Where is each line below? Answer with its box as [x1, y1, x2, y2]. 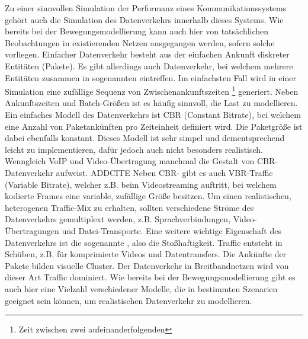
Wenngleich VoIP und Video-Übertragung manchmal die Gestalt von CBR [5, 155, 275, 167]
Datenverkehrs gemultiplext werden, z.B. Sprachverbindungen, [5, 213, 231, 225]
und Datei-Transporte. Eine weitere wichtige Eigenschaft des [62, 224, 281, 236]
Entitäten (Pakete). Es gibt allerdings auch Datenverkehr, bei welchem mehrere [5, 59, 293, 72]
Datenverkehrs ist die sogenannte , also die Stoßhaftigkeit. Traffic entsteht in [5, 236, 283, 248]
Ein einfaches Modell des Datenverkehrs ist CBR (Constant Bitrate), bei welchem [5, 108, 301, 120]
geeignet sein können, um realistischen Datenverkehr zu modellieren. [5, 294, 252, 306]
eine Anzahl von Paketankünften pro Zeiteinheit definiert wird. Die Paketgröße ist [5, 120, 303, 132]
